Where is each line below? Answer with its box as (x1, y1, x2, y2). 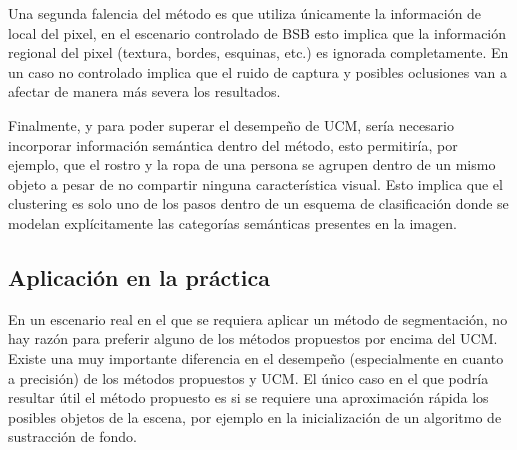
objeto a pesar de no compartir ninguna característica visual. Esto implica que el (8, 173, 503, 194)
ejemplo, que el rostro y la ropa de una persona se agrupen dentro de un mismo (8, 154, 496, 175)
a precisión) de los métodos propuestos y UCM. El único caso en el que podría (8, 367, 489, 388)
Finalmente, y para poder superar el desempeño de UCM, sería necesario (8, 114, 454, 135)
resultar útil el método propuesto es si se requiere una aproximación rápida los (8, 387, 489, 408)
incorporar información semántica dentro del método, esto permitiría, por (8, 134, 458, 155)
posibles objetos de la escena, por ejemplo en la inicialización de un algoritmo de (8, 406, 502, 427)
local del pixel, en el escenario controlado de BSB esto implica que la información (8, 22, 507, 43)
